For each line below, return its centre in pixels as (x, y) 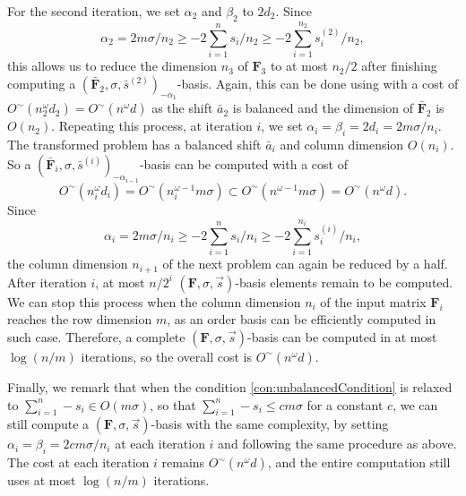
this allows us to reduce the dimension (112, 66)
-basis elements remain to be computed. (344, 282)
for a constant (345, 404)
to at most (299, 66)
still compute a (48, 424)
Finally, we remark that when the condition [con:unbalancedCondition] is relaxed (230, 386)
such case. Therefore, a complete (96, 336)
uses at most (42, 480)
